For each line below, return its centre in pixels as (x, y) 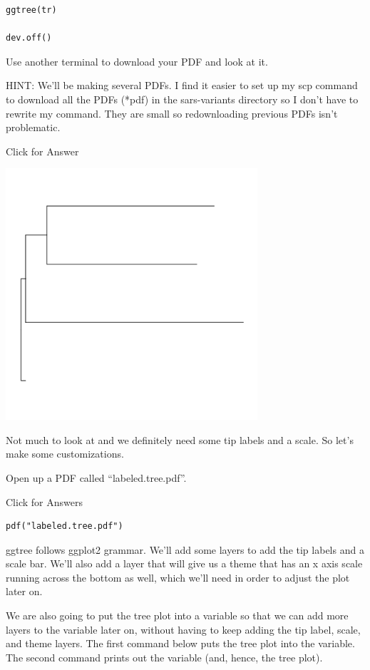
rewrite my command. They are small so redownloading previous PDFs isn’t (172, 113)
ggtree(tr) (31, 10)
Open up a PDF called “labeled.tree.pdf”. (96, 477)
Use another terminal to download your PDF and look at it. (137, 61)
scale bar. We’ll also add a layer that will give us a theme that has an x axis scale (184, 563)
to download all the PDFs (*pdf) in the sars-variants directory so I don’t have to (182, 99)
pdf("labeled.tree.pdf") (65, 526)
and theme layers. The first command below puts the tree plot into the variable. (180, 643)
